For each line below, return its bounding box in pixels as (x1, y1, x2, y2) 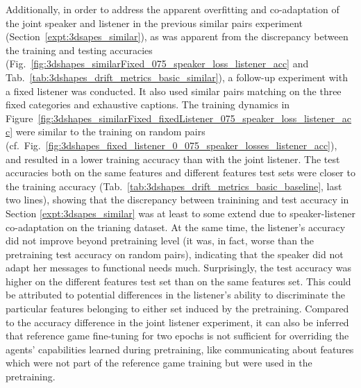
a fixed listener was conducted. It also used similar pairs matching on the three (6, 83, 342, 98)
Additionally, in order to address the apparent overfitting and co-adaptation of (6, 2, 339, 16)
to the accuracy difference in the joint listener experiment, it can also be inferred (6, 314, 349, 329)
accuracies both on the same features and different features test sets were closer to (6, 165, 355, 180)
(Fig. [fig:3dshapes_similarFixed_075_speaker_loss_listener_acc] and (6, 56, 309, 71)
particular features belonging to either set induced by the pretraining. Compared (6, 301, 349, 316)
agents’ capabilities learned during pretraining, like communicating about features (6, 341, 354, 356)
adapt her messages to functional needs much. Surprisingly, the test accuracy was (6, 260, 352, 275)
